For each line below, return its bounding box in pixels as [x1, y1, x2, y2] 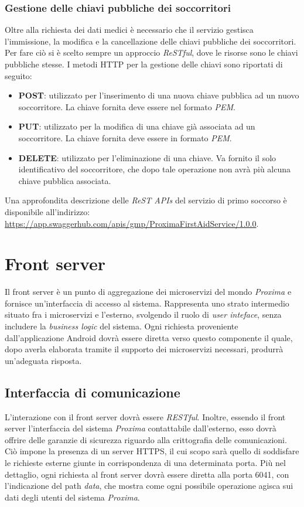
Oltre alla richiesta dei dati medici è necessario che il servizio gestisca [5, 23, 254, 36]
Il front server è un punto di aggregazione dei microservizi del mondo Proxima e [5, 285, 292, 298]
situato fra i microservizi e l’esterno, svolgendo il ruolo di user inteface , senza [5, 308, 282, 321]
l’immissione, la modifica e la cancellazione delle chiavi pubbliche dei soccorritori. [5, 35, 296, 47]
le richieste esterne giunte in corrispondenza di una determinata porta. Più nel [5, 456, 286, 468]
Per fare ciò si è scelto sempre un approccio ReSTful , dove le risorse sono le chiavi [5, 46, 298, 59]
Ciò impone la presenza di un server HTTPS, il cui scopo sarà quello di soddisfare [5, 445, 299, 457]
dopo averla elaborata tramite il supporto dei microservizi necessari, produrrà [5, 343, 283, 355]
